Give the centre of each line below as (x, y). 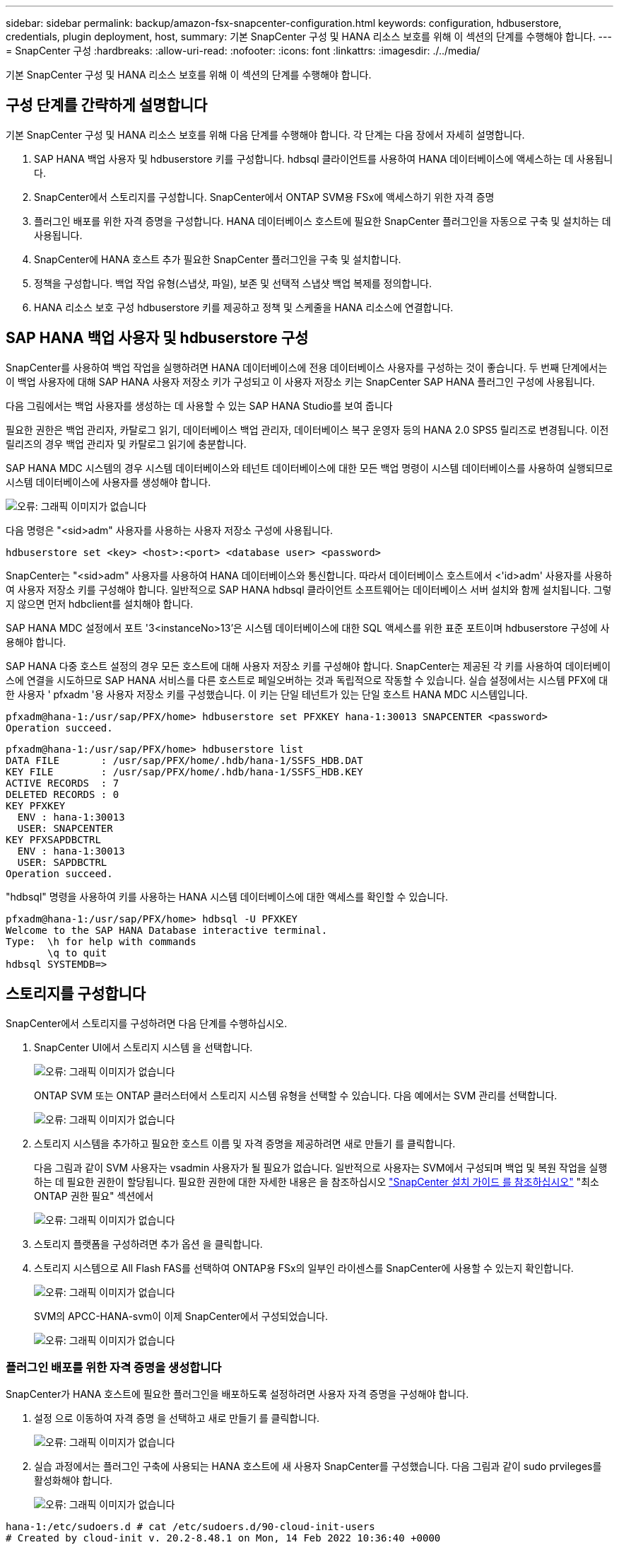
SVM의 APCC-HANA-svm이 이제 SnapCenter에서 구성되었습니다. (181, 1316)
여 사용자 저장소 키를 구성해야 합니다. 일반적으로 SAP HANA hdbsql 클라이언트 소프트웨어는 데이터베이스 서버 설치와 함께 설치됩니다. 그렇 (309, 589)
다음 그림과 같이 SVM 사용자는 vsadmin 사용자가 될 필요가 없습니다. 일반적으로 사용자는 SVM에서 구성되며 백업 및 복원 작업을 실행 (321, 1167)
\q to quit (77, 953)
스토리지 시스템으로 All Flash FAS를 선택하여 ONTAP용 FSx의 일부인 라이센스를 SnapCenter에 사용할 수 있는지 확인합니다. (304, 1268)
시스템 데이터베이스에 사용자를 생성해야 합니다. (108, 482)
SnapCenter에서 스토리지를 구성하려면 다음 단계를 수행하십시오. (147, 1023)
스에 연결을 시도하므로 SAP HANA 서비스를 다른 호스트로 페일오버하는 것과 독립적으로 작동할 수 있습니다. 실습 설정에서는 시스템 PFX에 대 (307, 680)
